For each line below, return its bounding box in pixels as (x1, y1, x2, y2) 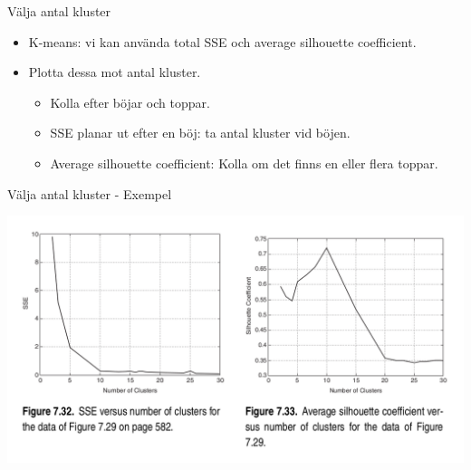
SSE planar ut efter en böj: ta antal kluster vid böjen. (50, 123, 351, 142)
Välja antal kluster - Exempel (7, 184, 172, 203)
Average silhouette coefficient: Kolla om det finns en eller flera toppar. (50, 153, 438, 172)
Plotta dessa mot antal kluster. (28, 62, 201, 82)
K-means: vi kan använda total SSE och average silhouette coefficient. (28, 32, 417, 51)
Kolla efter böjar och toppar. (50, 92, 210, 111)
